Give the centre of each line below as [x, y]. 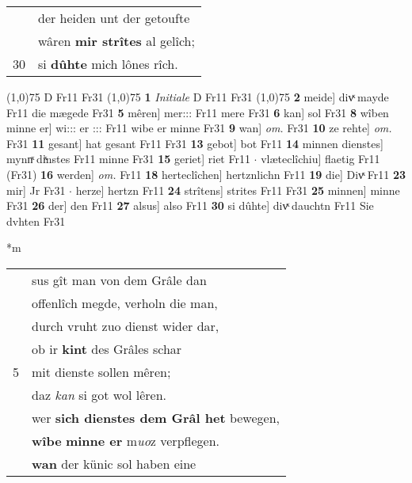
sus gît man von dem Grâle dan [119, 280]
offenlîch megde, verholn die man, [125, 302]
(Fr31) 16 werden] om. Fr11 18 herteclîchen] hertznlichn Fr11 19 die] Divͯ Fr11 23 [206, 174]
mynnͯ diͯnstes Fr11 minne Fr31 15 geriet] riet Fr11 [128, 159]
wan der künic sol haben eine [114, 463]
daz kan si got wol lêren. [99, 394]
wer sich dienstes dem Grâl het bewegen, [156, 417]
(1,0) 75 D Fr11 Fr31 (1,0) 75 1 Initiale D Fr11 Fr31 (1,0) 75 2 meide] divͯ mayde [198, 97]
